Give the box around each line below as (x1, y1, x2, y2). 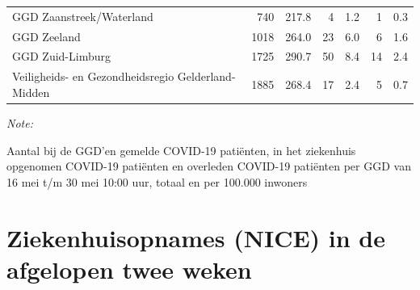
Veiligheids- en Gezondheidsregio (12, 68, 174, 85)
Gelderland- (177, 68, 236, 85)
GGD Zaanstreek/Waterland (12, 7, 153, 24)
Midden (12, 83, 50, 100)
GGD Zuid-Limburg (12, 48, 111, 65)
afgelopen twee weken (6, 252, 252, 285)
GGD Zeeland (12, 27, 81, 44)
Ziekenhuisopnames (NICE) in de (6, 221, 386, 254)
